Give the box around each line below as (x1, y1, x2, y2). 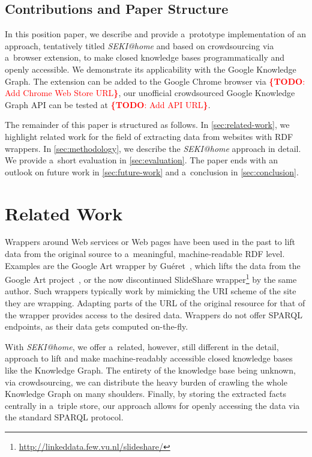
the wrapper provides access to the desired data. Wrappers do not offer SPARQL (5, 308, 302, 321)
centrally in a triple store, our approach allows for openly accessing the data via (5, 399, 300, 411)
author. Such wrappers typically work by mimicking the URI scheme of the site (5, 285, 296, 297)
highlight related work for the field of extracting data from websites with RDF (5, 130, 293, 142)
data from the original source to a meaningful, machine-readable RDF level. (5, 247, 285, 260)
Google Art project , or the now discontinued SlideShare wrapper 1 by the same (5, 271, 297, 285)
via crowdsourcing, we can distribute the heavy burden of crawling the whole (5, 375, 287, 388)
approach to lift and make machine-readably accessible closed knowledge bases (5, 352, 293, 365)
